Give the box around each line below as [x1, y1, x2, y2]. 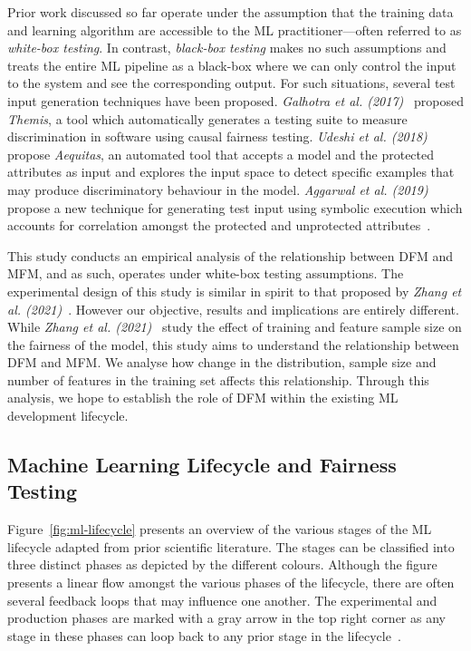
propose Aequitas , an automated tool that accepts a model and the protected [7, 144, 435, 163]
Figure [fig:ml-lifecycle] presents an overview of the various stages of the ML [7, 520, 432, 539]
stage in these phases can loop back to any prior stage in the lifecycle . [7, 626, 401, 645]
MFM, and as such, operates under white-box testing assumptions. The [7, 264, 404, 283]
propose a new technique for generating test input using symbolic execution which [7, 198, 463, 217]
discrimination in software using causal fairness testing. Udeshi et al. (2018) [7, 127, 428, 146]
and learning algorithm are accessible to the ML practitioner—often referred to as [7, 20, 462, 39]
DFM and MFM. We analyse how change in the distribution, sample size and [7, 353, 437, 372]
